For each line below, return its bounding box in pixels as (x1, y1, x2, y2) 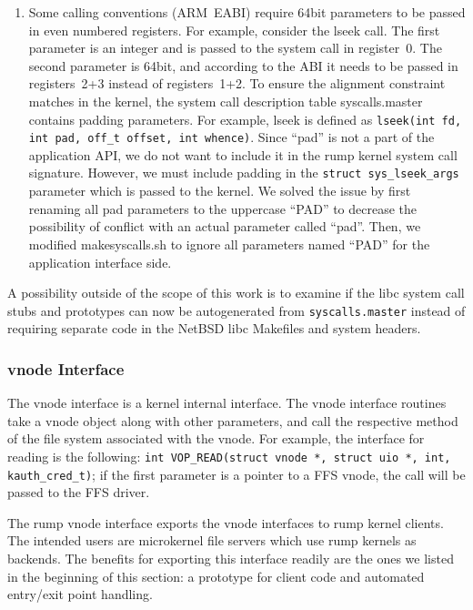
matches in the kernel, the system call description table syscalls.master (28, 91, 423, 110)
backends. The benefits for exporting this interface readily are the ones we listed (7, 549, 454, 568)
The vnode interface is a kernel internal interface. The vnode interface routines (7, 393, 447, 412)
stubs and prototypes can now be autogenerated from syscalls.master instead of (7, 300, 466, 320)
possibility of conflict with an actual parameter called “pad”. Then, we (28, 217, 421, 236)
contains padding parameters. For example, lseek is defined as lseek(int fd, (28, 109, 462, 128)
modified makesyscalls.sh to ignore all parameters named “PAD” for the (28, 234, 430, 253)
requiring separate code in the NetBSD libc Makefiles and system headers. (7, 319, 421, 338)
